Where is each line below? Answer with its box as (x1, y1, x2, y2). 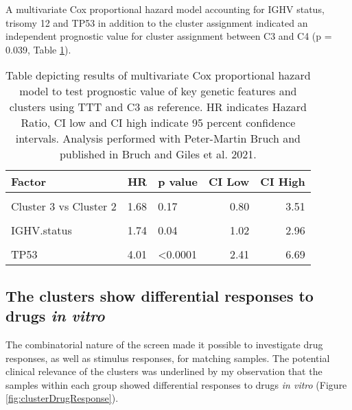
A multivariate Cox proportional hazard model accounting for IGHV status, (5, 2, 325, 16)
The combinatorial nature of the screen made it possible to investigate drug (5, 337, 323, 351)
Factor (11, 173, 47, 190)
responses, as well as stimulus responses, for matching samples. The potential (5, 350, 330, 365)
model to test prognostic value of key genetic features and (19, 83, 297, 99)
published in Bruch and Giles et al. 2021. (59, 146, 257, 162)
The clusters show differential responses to (5, 285, 314, 306)
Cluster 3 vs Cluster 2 (11, 198, 117, 215)
